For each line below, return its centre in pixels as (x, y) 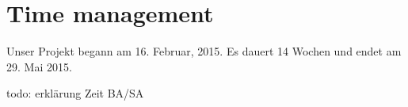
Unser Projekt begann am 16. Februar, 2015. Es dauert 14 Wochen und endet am (204, 51)
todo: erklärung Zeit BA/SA (75, 93)
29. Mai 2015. (39, 66)
